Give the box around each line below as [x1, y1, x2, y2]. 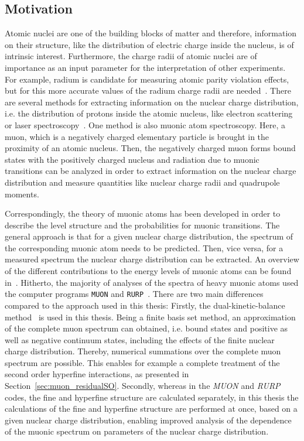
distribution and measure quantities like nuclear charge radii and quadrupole [5, 176, 280, 188]
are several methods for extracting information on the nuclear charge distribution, [5, 95, 299, 108]
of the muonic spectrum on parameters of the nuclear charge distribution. [5, 425, 269, 437]
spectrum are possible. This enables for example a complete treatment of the [5, 356, 280, 368]
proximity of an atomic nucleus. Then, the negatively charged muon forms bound [5, 142, 296, 154]
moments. [5, 187, 39, 200]
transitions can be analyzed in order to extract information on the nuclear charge [5, 165, 296, 177]
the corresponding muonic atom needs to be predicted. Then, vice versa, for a [5, 241, 283, 254]
